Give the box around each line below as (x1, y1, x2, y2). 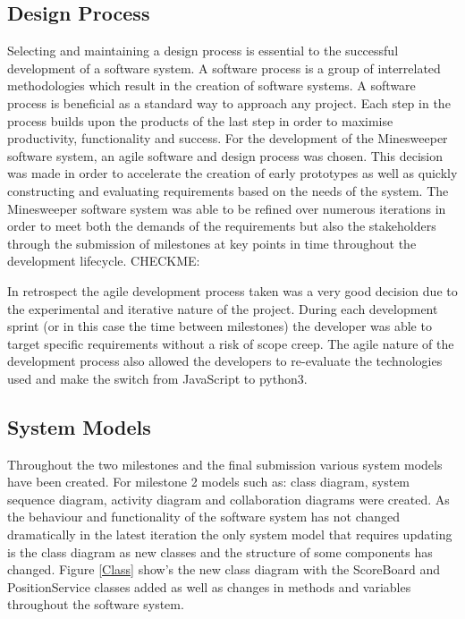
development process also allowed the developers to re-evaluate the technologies (7, 352, 443, 370)
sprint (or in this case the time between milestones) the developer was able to (7, 317, 432, 335)
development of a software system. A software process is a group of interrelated (7, 58, 441, 77)
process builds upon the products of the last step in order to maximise (7, 111, 393, 130)
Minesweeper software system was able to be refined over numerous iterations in (7, 199, 446, 217)
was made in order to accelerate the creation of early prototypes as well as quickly (7, 164, 458, 182)
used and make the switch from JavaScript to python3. (7, 369, 308, 387)
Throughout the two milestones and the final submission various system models (7, 454, 443, 473)
